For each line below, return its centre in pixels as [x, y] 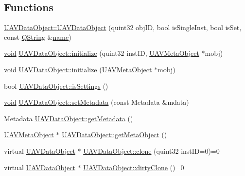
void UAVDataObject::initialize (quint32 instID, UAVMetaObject [102, 53]
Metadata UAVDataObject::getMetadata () [69, 118]
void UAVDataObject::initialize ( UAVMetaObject [78, 69]
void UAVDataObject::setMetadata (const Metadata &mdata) [96, 102]
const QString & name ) [38, 37]
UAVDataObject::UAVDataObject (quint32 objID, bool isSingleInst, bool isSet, [123, 27]
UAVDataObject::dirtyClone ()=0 [134, 167]
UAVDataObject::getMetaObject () [114, 135]
